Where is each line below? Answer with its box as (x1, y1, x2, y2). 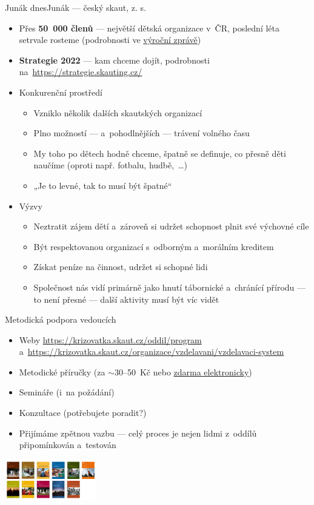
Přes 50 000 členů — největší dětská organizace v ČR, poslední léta (19, 21, 279, 34)
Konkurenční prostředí (19, 85, 102, 98)
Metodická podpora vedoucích (5, 313, 116, 326)
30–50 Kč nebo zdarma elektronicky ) (114, 365, 252, 378)
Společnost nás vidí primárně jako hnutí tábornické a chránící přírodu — (33, 280, 306, 293)
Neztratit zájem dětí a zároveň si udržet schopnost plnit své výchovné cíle (33, 220, 309, 233)
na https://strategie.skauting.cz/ (19, 65, 142, 78)
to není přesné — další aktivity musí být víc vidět (33, 292, 219, 305)
